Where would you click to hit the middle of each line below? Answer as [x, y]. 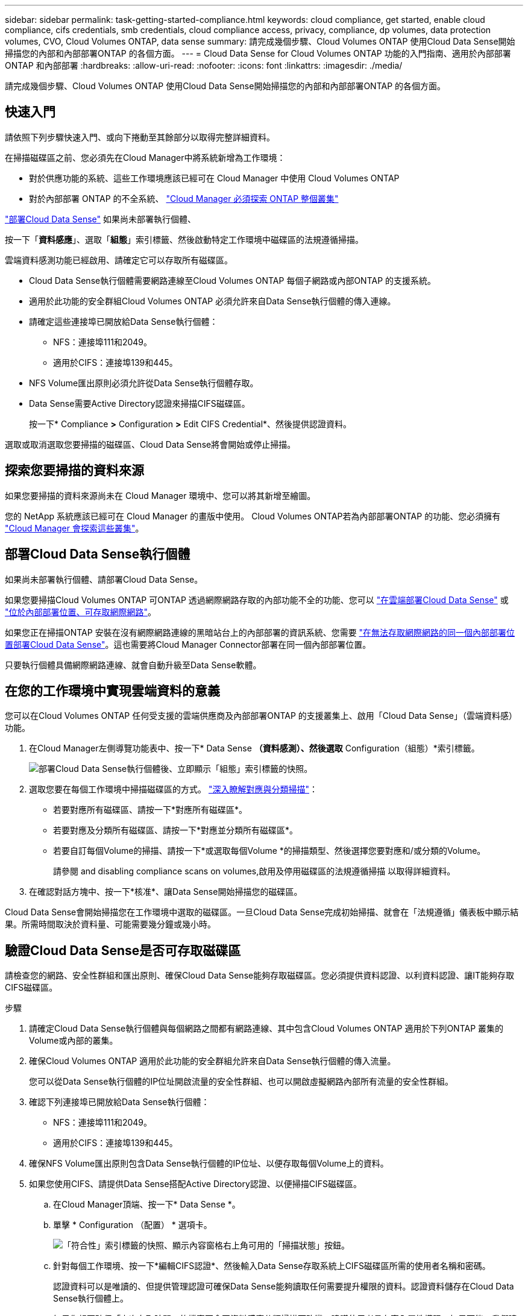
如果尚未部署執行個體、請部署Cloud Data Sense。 [104, 579]
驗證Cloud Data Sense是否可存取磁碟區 [123, 950]
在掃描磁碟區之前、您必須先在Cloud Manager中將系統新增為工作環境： [145, 157]
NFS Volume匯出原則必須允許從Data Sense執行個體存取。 [144, 383]
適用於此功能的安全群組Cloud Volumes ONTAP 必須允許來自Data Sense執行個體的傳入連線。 [212, 301]
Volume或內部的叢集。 [74, 1041]
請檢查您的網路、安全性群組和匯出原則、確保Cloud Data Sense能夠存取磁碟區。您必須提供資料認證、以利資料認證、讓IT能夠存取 [259, 976]
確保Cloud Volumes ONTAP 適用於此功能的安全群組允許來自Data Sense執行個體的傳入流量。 [212, 1061]
